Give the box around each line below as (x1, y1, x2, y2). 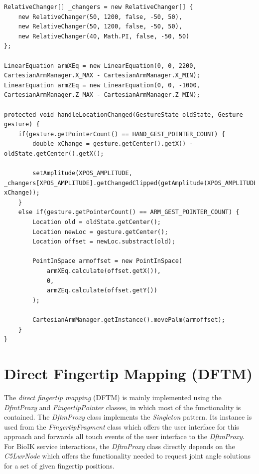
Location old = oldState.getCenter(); (32, 219, 161, 226)
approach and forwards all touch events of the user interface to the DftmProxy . (4, 431, 245, 442)
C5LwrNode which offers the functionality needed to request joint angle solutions (4, 451, 251, 461)
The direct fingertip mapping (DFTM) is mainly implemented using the (4, 392, 222, 402)
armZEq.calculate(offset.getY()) (46, 287, 157, 294)
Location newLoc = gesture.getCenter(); (32, 228, 168, 236)
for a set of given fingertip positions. (4, 461, 115, 471)
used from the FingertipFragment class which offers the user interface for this (4, 421, 239, 432)
